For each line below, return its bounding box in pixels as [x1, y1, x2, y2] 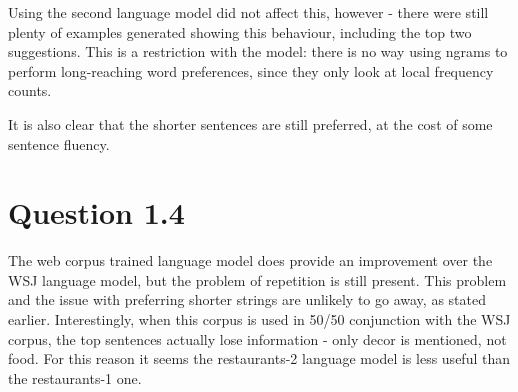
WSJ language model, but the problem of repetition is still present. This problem [8, 269, 507, 290]
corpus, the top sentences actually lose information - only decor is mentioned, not [8, 328, 507, 349]
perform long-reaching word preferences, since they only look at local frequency [8, 60, 494, 81]
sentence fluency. [8, 133, 110, 154]
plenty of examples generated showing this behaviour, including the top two [8, 21, 472, 42]
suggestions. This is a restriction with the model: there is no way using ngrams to [8, 41, 508, 62]
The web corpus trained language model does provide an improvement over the [8, 250, 493, 271]
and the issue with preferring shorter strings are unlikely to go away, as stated [8, 289, 486, 310]
